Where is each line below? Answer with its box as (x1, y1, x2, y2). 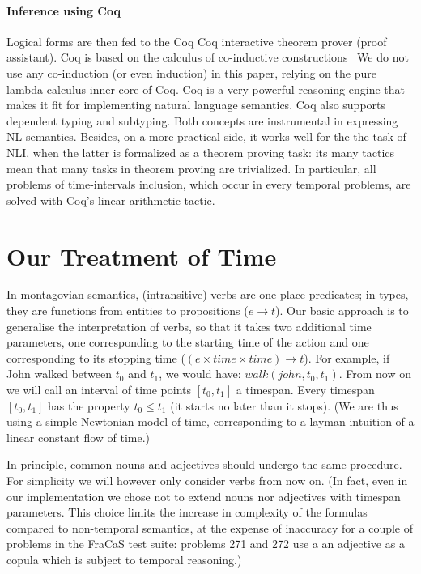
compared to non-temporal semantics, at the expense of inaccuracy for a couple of (6, 519, 414, 536)
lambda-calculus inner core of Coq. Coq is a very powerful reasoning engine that (6, 80, 405, 97)
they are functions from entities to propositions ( (6, 302, 249, 319)
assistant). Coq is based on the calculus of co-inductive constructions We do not (6, 49, 409, 66)
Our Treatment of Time (6, 239, 277, 272)
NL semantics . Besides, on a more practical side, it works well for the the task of (6, 128, 406, 145)
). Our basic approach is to (275, 302, 409, 319)
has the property (48, 397, 130, 414)
